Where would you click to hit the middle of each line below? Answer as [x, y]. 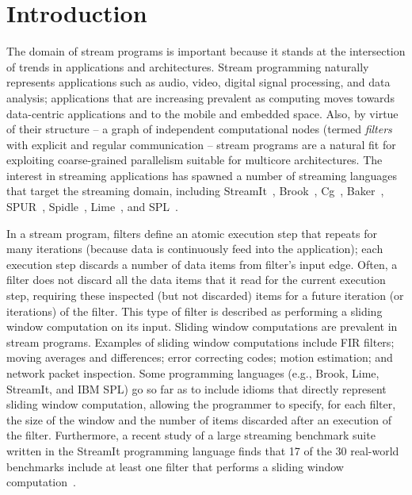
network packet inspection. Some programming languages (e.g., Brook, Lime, [193, 373]
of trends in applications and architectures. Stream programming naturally [188, 66]
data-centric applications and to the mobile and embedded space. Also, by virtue [202, 113]
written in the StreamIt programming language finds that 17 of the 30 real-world [203, 450]
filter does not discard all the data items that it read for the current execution [196, 280]
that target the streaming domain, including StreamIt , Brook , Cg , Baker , [195, 191]
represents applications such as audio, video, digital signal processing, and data [198, 82]
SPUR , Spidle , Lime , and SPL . [92, 207]
